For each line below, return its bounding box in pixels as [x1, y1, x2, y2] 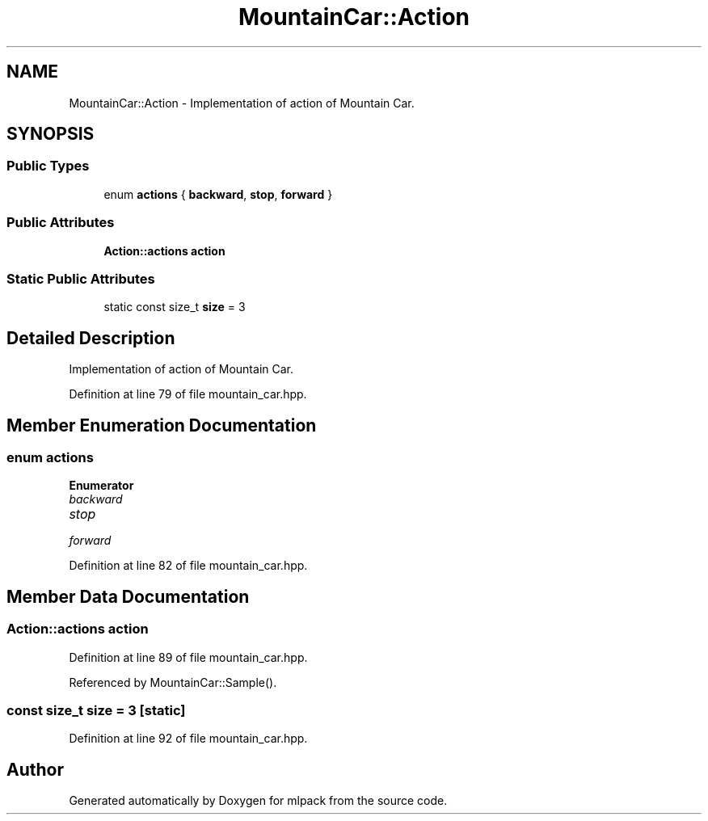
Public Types [6, 158, 90, 175]
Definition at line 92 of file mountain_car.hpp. [69, 731, 308, 746]
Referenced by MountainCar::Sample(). [69, 675, 277, 689]
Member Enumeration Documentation [6, 415, 317, 436]
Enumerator [69, 478, 134, 493]
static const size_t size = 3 [103, 300, 246, 314]
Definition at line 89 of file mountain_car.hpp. [69, 650, 308, 664]
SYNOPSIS [6, 124, 95, 145]
